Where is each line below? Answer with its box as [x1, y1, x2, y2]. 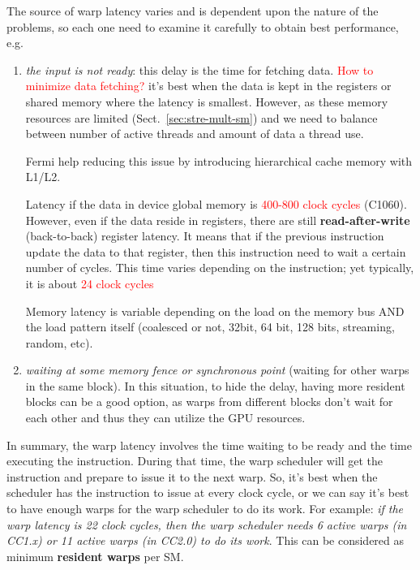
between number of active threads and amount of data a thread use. [25, 125, 364, 142]
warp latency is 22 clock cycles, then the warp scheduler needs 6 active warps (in [6, 516, 407, 533]
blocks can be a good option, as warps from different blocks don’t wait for [25, 393, 393, 410]
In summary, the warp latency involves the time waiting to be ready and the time [6, 436, 412, 453]
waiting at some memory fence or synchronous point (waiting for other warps [25, 361, 409, 378]
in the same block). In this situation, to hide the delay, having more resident [25, 377, 405, 394]
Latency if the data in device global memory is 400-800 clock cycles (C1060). [25, 195, 407, 212]
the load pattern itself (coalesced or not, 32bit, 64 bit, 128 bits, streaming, [25, 318, 395, 335]
